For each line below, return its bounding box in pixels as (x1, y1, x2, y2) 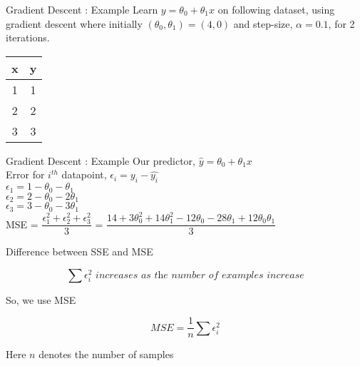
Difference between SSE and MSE (6, 244, 153, 259)
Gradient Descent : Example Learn (6, 2, 158, 16)
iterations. (6, 30, 50, 45)
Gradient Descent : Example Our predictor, (6, 153, 195, 168)
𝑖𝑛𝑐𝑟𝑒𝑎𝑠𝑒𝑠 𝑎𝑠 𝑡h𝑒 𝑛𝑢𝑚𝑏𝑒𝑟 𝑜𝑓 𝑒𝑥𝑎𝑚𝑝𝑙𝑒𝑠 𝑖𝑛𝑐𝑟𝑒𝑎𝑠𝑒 (96, 270, 304, 280)
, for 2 (328, 16, 355, 31)
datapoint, (61, 167, 107, 182)
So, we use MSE (6, 292, 76, 307)
